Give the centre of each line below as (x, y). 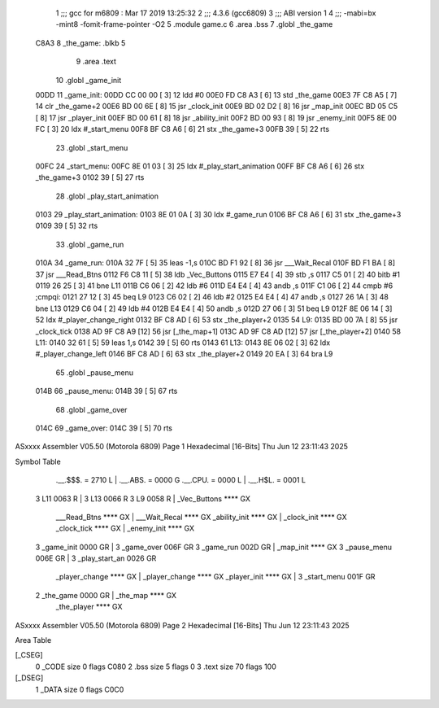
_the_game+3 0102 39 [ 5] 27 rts (90, 177)
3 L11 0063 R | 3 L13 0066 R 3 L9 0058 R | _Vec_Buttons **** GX (143, 498)
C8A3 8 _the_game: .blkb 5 (80, 43)
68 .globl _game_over (91, 409)
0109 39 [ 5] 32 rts (67, 226)
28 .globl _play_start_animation (107, 196)
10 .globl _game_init (89, 80)
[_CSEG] (29, 655)
